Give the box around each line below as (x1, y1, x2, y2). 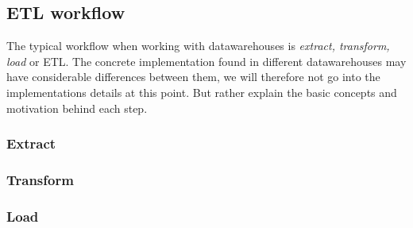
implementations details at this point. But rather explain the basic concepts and (6, 83, 397, 100)
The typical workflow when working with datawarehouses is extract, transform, (6, 37, 390, 54)
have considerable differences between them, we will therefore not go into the (6, 68, 380, 85)
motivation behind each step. (6, 99, 148, 116)
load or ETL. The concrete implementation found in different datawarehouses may (6, 52, 407, 69)
